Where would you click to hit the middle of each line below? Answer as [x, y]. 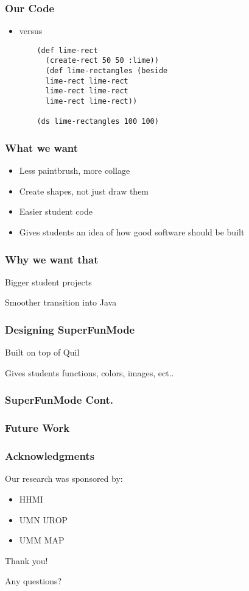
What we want [42, 147]
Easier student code [56, 211]
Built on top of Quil [42, 352]
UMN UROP [44, 519]
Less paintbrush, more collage [75, 170]
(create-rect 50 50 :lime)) [102, 61]
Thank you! [26, 560]
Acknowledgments [50, 456]
